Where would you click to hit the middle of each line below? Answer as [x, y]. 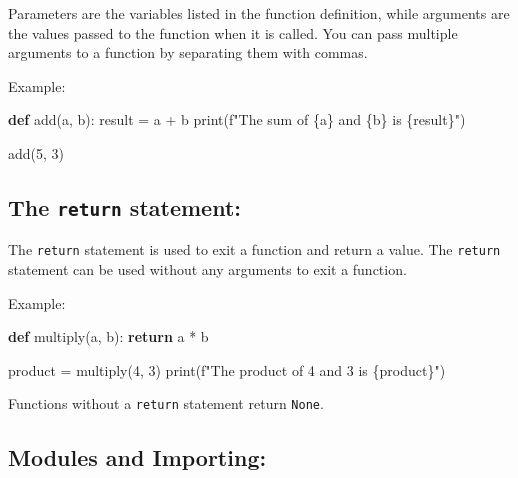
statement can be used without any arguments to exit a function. [207, 269]
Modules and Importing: [137, 457]
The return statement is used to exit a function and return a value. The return [254, 249]
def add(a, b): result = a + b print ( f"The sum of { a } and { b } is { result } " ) [237, 119]
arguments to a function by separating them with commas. [188, 52]
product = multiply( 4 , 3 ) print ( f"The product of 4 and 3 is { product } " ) [227, 369]
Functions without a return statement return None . [166, 403]
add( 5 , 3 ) [36, 152]
